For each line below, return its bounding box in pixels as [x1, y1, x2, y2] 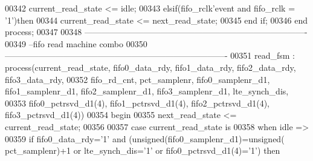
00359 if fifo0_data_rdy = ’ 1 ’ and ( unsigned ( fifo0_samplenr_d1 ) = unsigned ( [5, 132, 285, 145]
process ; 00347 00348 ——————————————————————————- [5, 25, 308, 38]
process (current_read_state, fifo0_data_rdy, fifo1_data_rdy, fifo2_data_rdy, [5, 61, 296, 73]
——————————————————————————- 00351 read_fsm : [5, 49, 295, 62]
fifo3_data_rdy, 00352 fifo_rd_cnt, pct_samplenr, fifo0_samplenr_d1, [5, 73, 270, 85]
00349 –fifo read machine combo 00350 [5, 37, 147, 50]
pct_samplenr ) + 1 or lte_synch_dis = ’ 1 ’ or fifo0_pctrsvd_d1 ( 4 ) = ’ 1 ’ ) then [5, 144, 280, 157]
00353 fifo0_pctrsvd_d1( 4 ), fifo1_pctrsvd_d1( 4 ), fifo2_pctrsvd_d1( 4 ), [5, 96, 269, 109]
